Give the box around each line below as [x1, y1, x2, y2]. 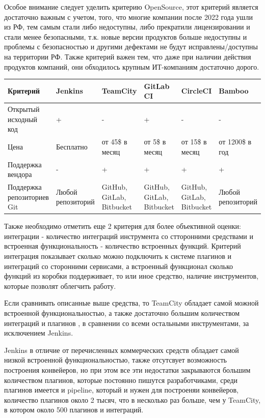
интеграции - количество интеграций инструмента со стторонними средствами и [4, 230, 253, 241]
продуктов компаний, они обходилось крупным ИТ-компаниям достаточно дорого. [4, 61, 259, 72]
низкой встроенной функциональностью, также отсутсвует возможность [4, 354, 227, 365]
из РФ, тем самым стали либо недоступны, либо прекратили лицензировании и [4, 21, 250, 32]
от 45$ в [101, 136, 127, 147]
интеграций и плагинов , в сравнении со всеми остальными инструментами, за [4, 317, 249, 328]
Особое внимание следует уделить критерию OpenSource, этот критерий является [4, 2, 258, 12]
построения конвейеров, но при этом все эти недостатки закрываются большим [4, 365, 251, 375]
